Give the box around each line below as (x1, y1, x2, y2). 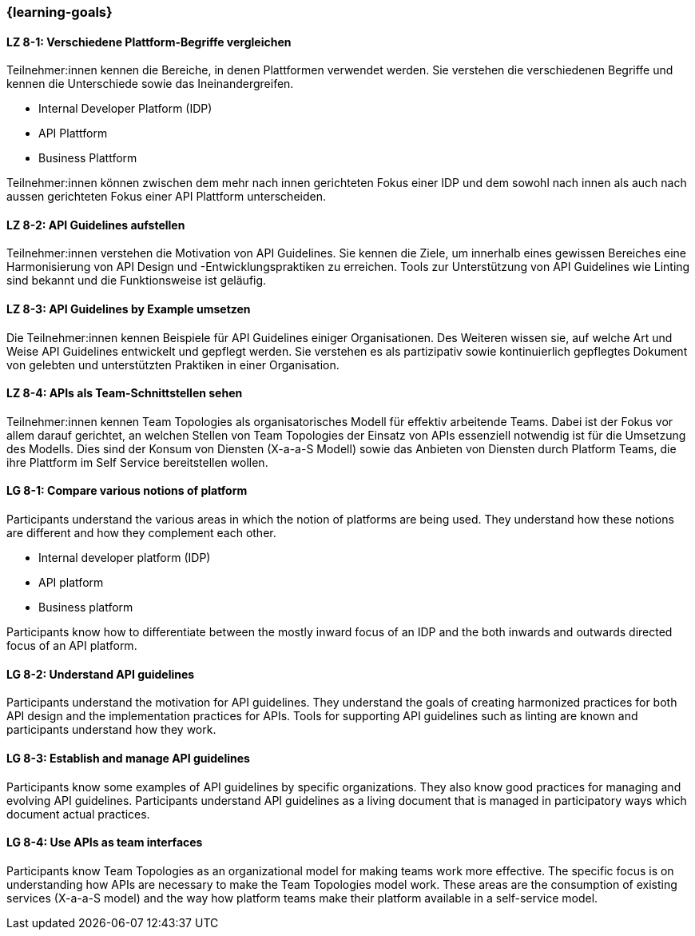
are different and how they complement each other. (6, 526, 276, 540)
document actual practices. (6, 807, 150, 821)
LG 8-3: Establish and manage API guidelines (6, 751, 250, 765)
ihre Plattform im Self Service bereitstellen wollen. (6, 455, 268, 469)
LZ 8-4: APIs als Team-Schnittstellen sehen (6, 386, 243, 400)
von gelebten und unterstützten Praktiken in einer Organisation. (6, 357, 340, 372)
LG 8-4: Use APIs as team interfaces (6, 835, 203, 850)
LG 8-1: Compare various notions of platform (6, 484, 248, 498)
